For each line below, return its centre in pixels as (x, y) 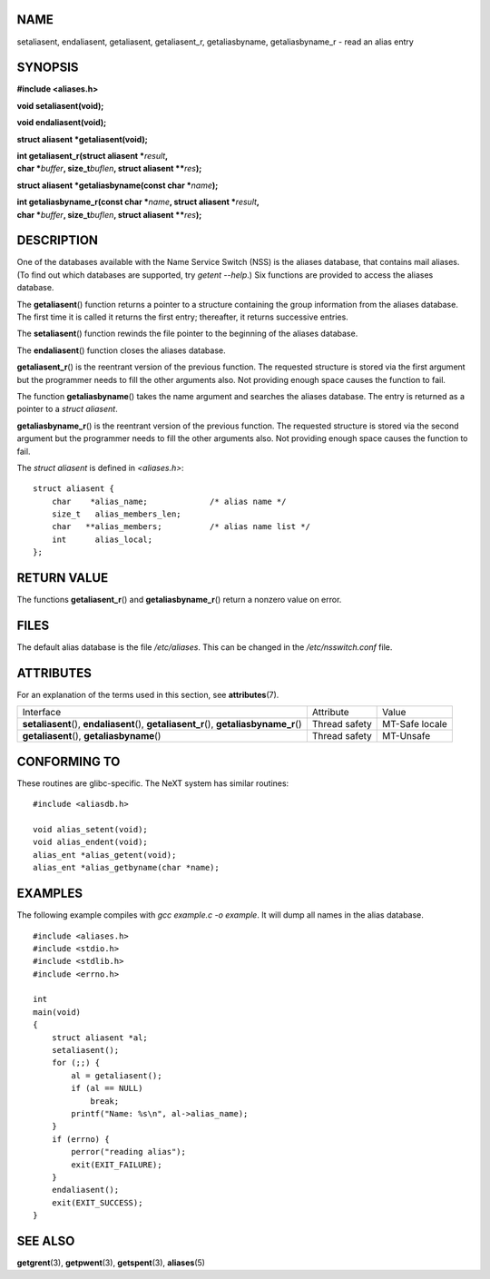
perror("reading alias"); (128, 1152)
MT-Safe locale (415, 724)
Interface (42, 713)
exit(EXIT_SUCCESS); (97, 1202)
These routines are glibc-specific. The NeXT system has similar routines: (153, 783)
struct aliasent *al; (100, 1038)
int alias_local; (102, 539)
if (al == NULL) (107, 1088)
